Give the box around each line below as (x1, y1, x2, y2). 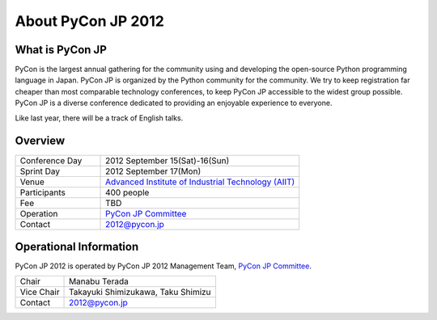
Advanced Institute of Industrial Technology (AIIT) (105, 176, 295, 187)
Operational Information (15, 239, 139, 254)
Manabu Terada (69, 276, 129, 287)
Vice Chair (19, 287, 60, 298)
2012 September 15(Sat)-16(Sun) (105, 154, 230, 166)
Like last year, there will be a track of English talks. (15, 113, 184, 123)
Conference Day (19, 154, 83, 166)
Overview (15, 134, 66, 148)
